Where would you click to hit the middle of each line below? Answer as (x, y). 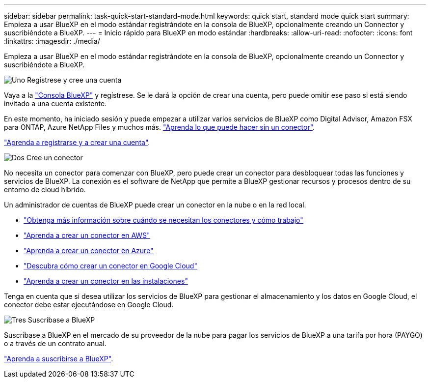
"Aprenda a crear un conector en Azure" (89, 250)
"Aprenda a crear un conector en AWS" (87, 235)
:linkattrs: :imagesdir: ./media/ (52, 41)
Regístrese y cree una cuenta (74, 80)
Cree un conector (54, 158)
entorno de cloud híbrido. (45, 190)
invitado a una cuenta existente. (55, 103)
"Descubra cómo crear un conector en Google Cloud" (110, 266)
